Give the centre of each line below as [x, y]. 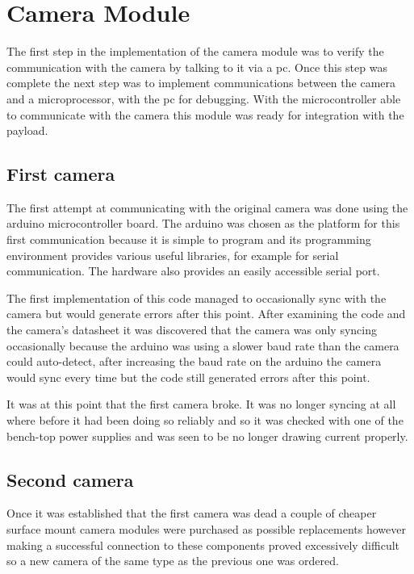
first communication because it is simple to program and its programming [189, 239]
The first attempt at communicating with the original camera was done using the [207, 207]
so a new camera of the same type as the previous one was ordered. [173, 561]
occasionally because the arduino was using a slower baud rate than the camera [203, 345]
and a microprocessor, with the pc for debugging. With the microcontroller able [204, 98]
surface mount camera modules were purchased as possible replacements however [206, 529]
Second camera [70, 479]
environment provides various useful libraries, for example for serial [173, 255]
